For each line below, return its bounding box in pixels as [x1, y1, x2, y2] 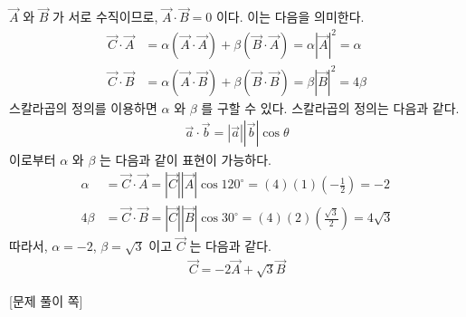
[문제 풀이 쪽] [9, 291, 83, 310]
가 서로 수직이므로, [52, 7, 158, 26]
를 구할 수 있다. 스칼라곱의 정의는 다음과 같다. [201, 98, 460, 117]
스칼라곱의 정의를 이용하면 [9, 98, 157, 117]
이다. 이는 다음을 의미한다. [215, 7, 365, 26]
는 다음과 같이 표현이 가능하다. [99, 149, 271, 168]
